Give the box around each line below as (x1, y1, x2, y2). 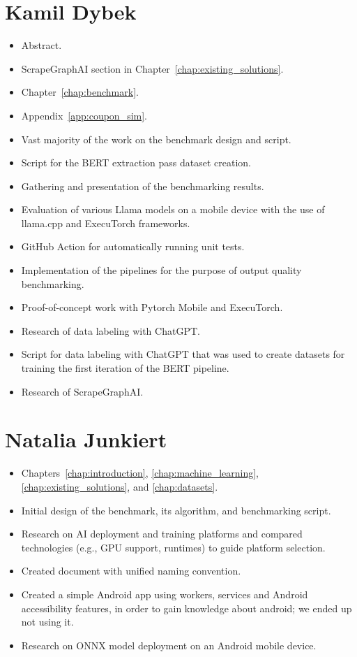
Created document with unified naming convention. (21, 563, 241, 578)
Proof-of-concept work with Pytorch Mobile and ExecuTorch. (21, 300, 283, 315)
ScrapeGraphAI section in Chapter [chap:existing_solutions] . (21, 61, 284, 75)
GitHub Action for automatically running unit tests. (21, 239, 245, 254)
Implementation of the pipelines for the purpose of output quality (21, 263, 302, 277)
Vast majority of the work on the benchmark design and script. (21, 131, 291, 146)
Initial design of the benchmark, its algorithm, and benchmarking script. (21, 503, 331, 517)
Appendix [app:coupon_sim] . (21, 108, 148, 122)
